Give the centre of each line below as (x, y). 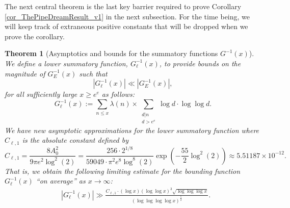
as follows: (118, 94)
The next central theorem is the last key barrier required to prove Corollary (123, 6)
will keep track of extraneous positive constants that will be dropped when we (126, 26)
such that (93, 73)
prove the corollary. (35, 36)
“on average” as (61, 181)
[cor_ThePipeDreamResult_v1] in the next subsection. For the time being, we (127, 16)
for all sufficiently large (41, 94)
